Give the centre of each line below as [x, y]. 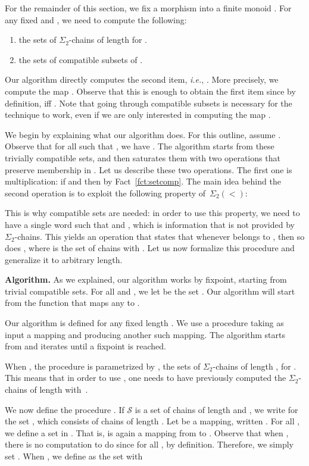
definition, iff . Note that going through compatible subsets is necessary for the [149, 103]
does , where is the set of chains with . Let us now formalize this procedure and [150, 248]
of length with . [59, 390]
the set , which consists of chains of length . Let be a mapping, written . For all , [152, 421]
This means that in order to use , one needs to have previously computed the [146, 378]
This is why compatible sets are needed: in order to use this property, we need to [152, 213]
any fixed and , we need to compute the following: [96, 19]
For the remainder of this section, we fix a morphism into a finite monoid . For [148, 8]
